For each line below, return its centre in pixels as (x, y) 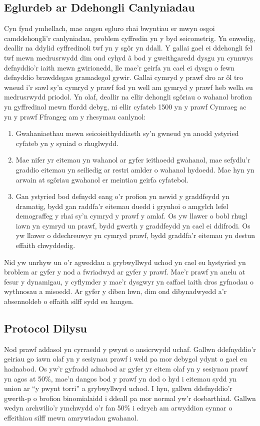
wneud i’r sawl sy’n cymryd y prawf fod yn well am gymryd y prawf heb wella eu (128, 87)
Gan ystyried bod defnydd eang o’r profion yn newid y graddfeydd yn (122, 196)
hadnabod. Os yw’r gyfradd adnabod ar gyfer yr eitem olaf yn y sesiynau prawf (126, 369)
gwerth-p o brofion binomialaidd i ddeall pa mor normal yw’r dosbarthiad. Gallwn (130, 398)
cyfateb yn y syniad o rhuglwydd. (67, 143)
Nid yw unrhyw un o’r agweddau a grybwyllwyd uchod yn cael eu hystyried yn (125, 262)
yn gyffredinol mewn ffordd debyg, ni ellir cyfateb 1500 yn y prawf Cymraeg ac (125, 106)
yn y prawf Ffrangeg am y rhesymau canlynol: (75, 116)
